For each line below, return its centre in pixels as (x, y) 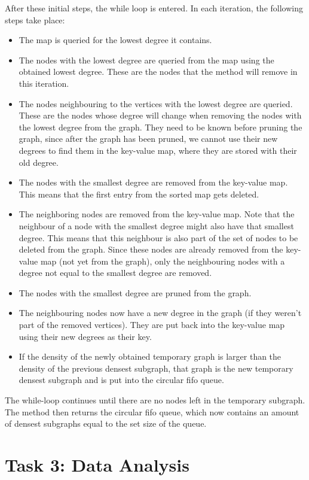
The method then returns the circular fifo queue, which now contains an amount (152, 411)
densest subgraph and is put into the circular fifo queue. (121, 380)
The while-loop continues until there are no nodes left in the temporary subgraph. (155, 400)
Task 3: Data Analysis (97, 464)
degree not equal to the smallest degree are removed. (115, 273)
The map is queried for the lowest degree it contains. (115, 40)
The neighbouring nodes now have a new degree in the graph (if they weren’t (160, 313)
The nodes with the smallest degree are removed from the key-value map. (153, 182)
